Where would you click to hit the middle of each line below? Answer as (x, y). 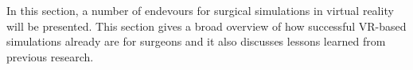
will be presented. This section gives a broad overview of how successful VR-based (206, 26)
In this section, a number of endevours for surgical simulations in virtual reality (200, 10)
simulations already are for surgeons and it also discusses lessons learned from (196, 41)
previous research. (50, 56)
